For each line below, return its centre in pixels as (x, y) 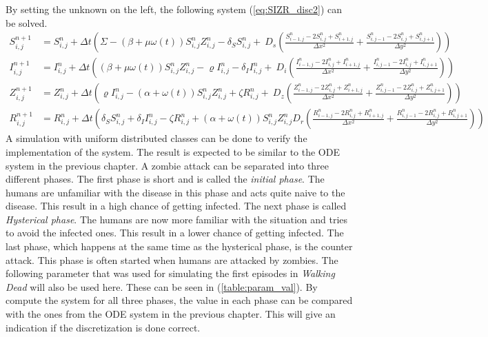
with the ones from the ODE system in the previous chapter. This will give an (171, 314)
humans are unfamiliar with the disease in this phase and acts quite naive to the (175, 192)
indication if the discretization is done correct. (103, 327)
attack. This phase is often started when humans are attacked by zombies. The (172, 259)
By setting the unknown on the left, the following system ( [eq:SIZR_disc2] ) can (174, 9)
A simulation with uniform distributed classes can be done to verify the (156, 138)
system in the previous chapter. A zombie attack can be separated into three (167, 165)
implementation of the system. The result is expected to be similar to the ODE (173, 151)
